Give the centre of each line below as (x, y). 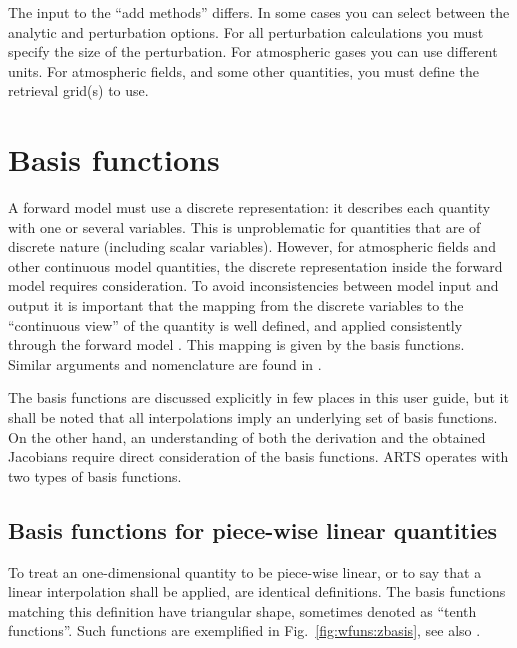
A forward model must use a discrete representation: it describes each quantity (249, 207)
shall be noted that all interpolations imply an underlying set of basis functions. (253, 417)
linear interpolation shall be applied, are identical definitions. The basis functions (257, 591)
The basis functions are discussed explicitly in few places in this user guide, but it (258, 397)
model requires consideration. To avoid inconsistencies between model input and (253, 285)
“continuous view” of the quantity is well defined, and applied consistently (235, 324)
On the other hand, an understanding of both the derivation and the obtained (247, 436)
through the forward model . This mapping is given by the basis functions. (236, 344)
